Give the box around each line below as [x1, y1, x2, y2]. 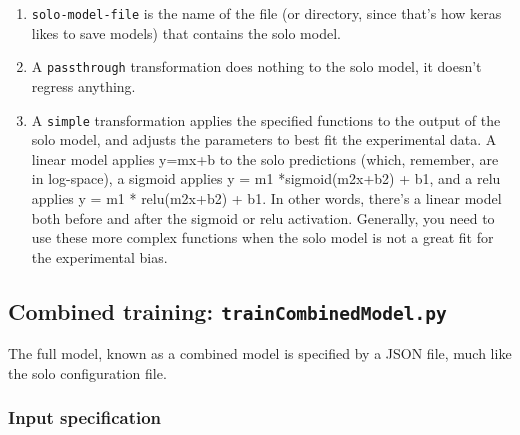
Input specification [8, 405, 162, 430]
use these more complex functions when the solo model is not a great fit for [31, 227, 494, 248]
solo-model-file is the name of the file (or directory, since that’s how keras [31, 3, 502, 23]
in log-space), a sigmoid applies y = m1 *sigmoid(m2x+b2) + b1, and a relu [31, 168, 501, 189]
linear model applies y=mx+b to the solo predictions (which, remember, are [31, 148, 499, 169]
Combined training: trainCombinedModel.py [8, 295, 447, 326]
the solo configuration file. [8, 362, 167, 383]
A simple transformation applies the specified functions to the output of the [31, 109, 501, 130]
